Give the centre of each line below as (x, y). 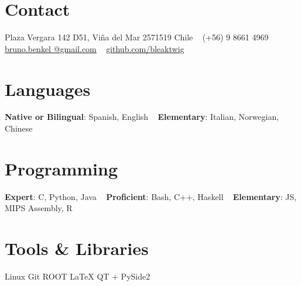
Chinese (19, 128)
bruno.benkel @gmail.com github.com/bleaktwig (95, 48)
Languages (48, 89)
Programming (61, 168)
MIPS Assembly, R (39, 208)
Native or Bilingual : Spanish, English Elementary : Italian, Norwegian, (142, 117)
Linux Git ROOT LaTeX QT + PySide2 (78, 276)
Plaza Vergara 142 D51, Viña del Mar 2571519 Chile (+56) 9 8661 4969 (137, 37)
